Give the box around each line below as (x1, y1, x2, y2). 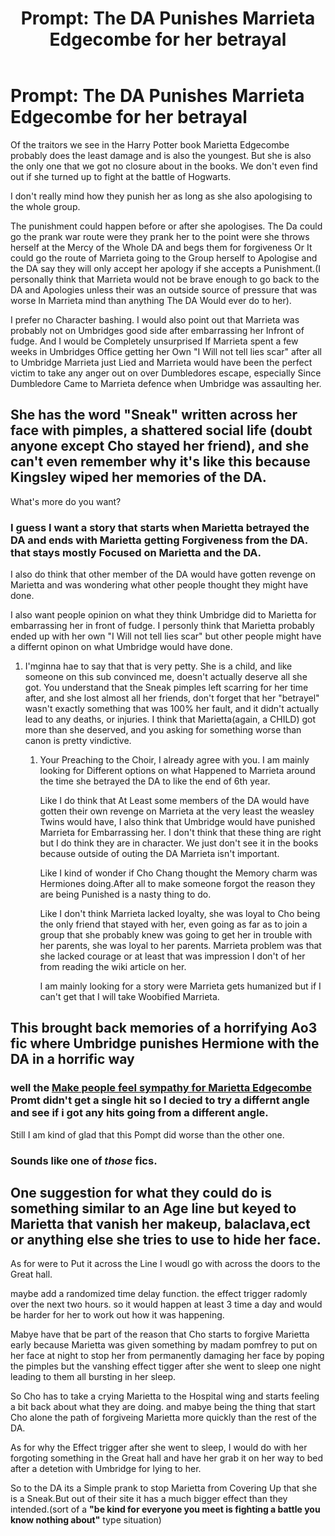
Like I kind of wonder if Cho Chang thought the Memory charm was (39, 867, 318, 879)
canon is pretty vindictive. (24, 735, 132, 747)
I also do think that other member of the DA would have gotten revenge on (10, 568, 316, 581)
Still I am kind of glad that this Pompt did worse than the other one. (10, 1128, 285, 1141)
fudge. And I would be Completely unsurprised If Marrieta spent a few (10, 335, 299, 347)
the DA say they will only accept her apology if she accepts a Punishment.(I (10, 262, 322, 274)
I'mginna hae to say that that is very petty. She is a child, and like (24, 660, 293, 672)
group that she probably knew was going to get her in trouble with (39, 929, 313, 941)
